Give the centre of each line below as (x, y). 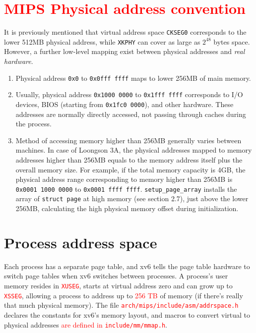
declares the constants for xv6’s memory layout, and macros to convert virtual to (127, 314)
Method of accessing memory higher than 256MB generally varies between (128, 140)
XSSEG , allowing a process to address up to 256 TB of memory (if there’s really (124, 295)
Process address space (81, 242)
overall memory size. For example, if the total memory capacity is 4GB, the (130, 169)
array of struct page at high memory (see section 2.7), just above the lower (132, 198)
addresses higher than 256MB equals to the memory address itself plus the (129, 159)
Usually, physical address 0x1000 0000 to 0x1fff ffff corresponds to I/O (129, 94)
